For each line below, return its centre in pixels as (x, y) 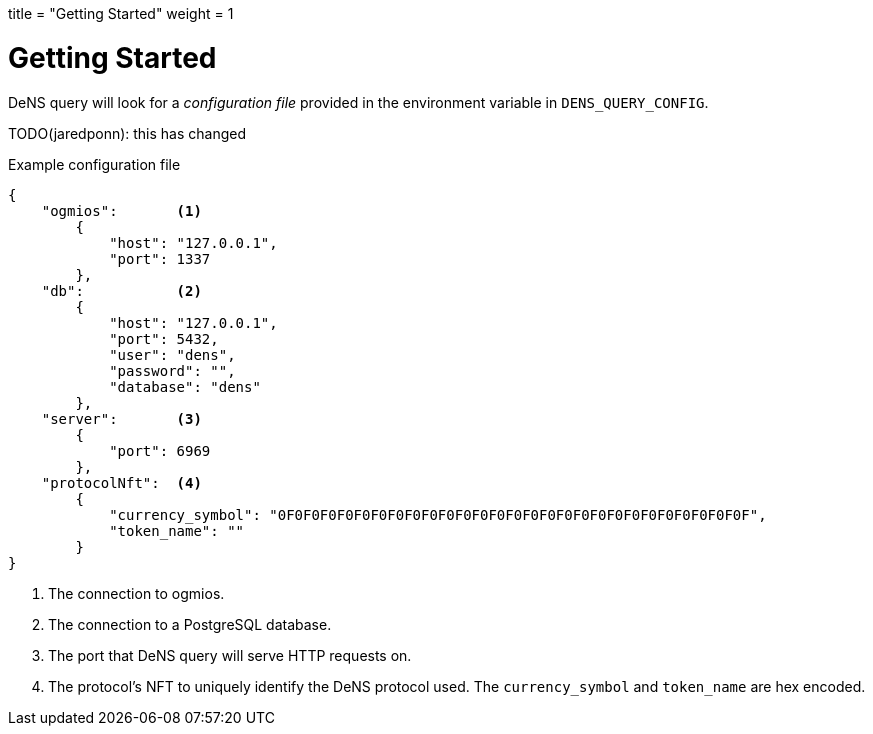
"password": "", (172, 370)
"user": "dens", (172, 354)
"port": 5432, (164, 338)
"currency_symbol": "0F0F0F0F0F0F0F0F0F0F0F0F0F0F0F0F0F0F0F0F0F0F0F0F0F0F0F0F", (438, 514)
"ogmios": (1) (121, 210)
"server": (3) (121, 418)
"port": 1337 (160, 258)
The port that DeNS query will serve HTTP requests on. (230, 655)
